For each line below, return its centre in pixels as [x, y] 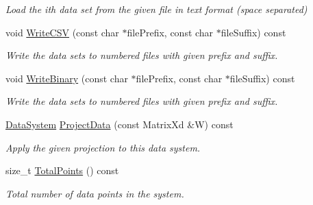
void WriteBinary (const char [67, 78]
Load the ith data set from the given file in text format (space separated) [156, 9]
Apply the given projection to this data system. [103, 147]
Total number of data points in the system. [95, 193]
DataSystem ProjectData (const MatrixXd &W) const [120, 124]
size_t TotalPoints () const [62, 170]
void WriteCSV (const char [62, 32]
